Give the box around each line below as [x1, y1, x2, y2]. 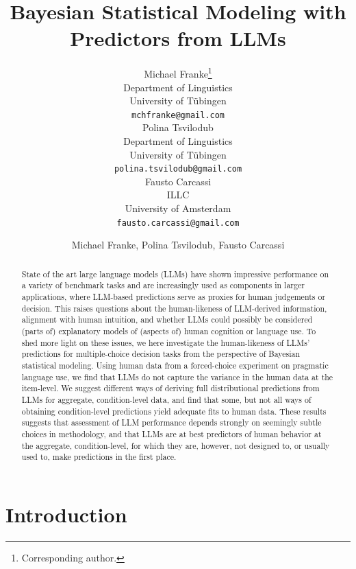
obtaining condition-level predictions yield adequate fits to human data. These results [21, 405, 327, 417]
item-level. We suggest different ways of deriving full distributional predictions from [21, 382, 320, 394]
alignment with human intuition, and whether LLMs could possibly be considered [21, 314, 313, 325]
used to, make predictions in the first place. [21, 451, 177, 463]
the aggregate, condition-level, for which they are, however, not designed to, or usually [21, 439, 330, 451]
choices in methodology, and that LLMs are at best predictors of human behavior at [21, 428, 322, 439]
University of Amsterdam [125, 201, 231, 216]
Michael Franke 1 [144, 65, 212, 80]
